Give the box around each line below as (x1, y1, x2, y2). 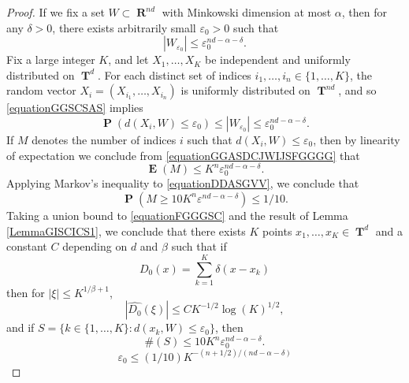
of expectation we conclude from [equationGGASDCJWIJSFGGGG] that (6, 147, 360, 163)
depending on (62, 238, 128, 255)
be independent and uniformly (205, 51, 351, 68)
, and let (108, 51, 149, 68)
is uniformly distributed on (180, 82, 310, 99)
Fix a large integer (6, 51, 95, 68)
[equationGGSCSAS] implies (6, 99, 143, 116)
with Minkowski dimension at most (162, 4, 332, 20)
